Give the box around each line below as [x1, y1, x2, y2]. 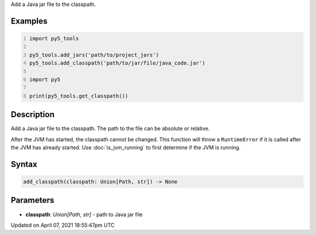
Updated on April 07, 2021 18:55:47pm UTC [11, 222, 115, 229]
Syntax [11, 159, 37, 169]
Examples [11, 16, 48, 26]
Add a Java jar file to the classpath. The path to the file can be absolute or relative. [11, 125, 210, 132]
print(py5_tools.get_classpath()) [29, 93, 129, 99]
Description [11, 110, 55, 120]
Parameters [11, 195, 54, 205]
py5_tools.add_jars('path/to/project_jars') [29, 52, 159, 58]
